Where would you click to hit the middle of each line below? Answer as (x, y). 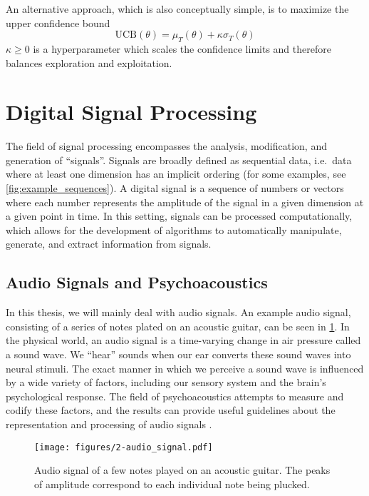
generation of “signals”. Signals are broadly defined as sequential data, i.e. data (179, 160)
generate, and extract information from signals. (109, 244)
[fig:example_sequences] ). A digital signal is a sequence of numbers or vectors (175, 188)
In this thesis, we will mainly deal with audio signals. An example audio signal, (178, 312)
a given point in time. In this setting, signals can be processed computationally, (179, 216)
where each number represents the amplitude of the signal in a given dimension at (185, 202)
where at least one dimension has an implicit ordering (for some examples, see (176, 174)
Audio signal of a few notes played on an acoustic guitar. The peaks (182, 470)
